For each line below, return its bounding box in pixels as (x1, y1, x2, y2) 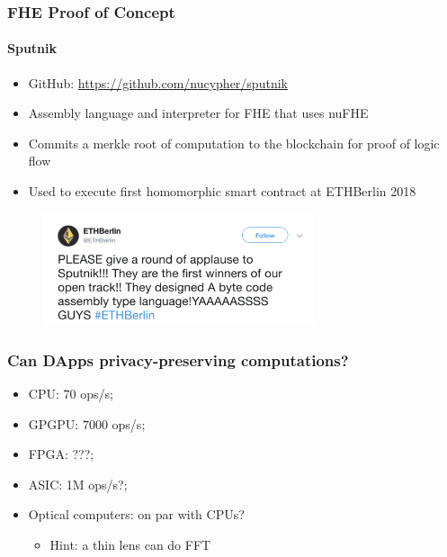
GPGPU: (28, 414, 79, 433)
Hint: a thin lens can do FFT (49, 535, 211, 553)
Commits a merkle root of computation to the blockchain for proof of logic (28, 133, 440, 152)
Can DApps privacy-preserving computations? (7, 348, 349, 371)
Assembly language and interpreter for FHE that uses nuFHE (28, 103, 369, 122)
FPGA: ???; (28, 445, 94, 463)
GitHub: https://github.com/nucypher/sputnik (28, 73, 288, 92)
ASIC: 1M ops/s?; (28, 474, 128, 493)
